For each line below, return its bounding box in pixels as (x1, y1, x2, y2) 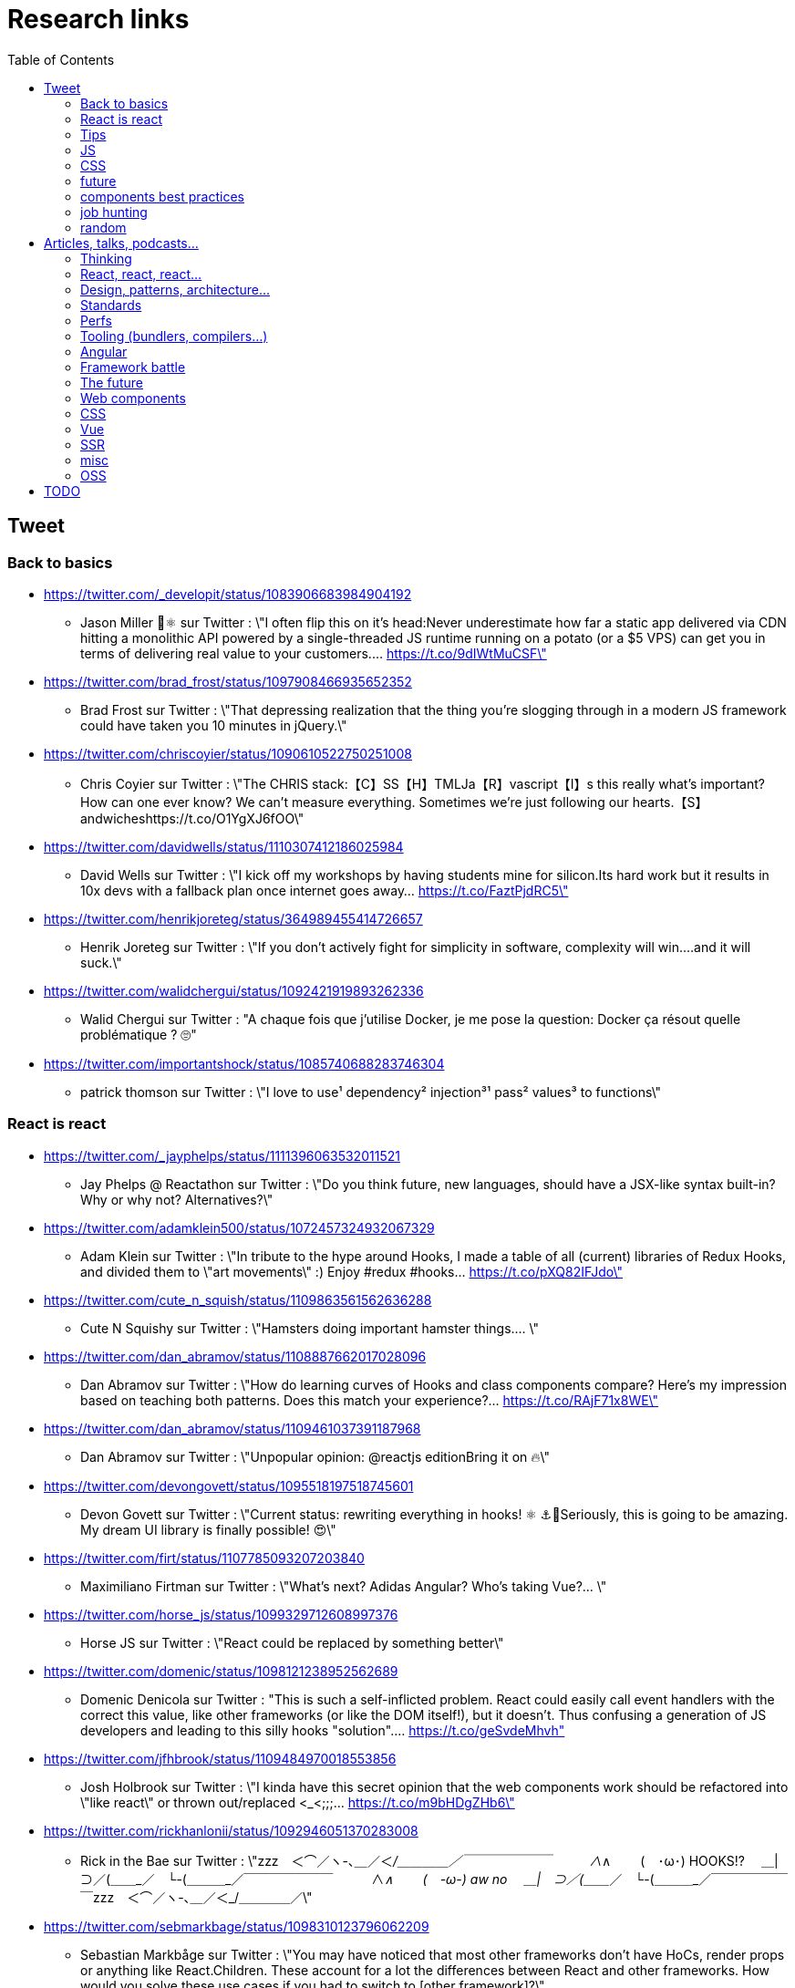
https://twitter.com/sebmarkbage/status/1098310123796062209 (44, 1918, 429, 1934)
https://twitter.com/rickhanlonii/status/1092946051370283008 (44, 1822, 418, 1838)
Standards (80, 296, 142, 313)
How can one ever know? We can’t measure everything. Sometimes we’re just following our (80, 793, 629, 810)
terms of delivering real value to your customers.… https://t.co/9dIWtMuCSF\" (80, 645, 547, 661)
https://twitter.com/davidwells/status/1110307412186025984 (44, 838, 404, 854)
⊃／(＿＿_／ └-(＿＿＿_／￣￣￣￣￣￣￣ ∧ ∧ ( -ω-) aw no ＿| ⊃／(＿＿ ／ (80, 1870, 623, 1887)
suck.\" (80, 954, 122, 970)
